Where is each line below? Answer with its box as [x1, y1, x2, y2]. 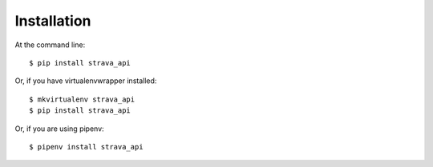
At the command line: [14, 40, 86, 50]
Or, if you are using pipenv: [14, 124, 104, 133]
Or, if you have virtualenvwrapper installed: [14, 76, 157, 85]
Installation [14, 12, 91, 30]
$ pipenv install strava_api [29, 142, 144, 151]
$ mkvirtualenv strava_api [29, 94, 136, 104]
